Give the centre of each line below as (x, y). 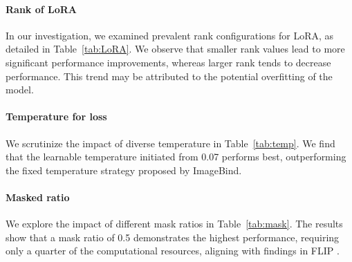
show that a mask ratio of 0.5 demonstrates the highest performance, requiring (173, 237)
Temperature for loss (56, 116)
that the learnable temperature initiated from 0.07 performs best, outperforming (176, 157)
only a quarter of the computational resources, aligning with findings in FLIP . (173, 251)
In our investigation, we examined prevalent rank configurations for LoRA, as (170, 35)
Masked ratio (38, 197)
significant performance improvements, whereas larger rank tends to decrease (168, 62)
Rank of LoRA (41, 9)
